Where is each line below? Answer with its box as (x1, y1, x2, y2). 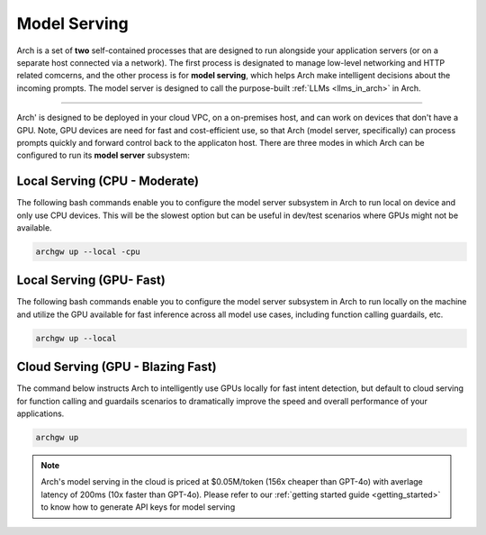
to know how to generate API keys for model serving (40, 502, 236, 512)
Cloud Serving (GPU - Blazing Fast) (16, 359, 217, 375)
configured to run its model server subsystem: (16, 150, 191, 161)
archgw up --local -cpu (35, 246, 141, 257)
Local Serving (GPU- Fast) (16, 273, 166, 288)
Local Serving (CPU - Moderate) (16, 174, 200, 189)
